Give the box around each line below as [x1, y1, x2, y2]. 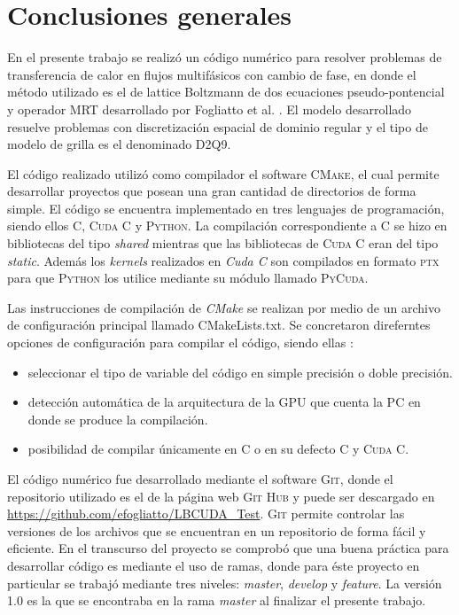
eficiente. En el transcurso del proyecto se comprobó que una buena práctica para [7, 539, 449, 557]
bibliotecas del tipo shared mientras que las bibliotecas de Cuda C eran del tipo [7, 234, 439, 253]
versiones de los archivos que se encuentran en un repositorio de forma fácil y [7, 521, 426, 540]
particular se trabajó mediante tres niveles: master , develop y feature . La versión [7, 573, 442, 592]
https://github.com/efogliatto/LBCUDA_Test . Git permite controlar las [7, 504, 405, 523]
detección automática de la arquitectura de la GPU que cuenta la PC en [27, 393, 421, 411]
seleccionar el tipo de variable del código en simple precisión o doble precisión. [27, 362, 453, 381]
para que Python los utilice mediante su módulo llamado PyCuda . [7, 269, 369, 287]
